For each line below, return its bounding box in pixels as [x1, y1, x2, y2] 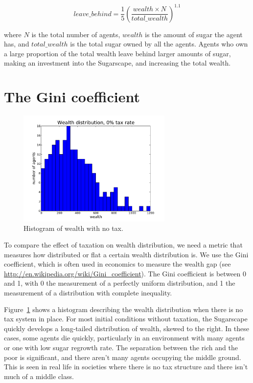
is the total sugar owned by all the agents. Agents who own [70, 39, 248, 49]
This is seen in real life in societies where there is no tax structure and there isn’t [4, 361, 248, 372]
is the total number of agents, [31, 29, 120, 39]
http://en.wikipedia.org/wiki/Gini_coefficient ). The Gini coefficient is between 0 [4, 268, 246, 278]
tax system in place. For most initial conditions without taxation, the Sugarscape [4, 314, 248, 324]
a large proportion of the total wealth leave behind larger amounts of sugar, [4, 48, 231, 58]
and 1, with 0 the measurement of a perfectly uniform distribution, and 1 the [4, 278, 235, 288]
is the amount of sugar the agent [145, 29, 243, 39]
